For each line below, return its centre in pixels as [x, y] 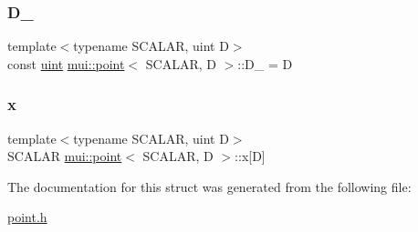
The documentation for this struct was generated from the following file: [209, 186]
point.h [27, 217]
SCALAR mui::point [65, 156]
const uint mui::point [66, 63]
